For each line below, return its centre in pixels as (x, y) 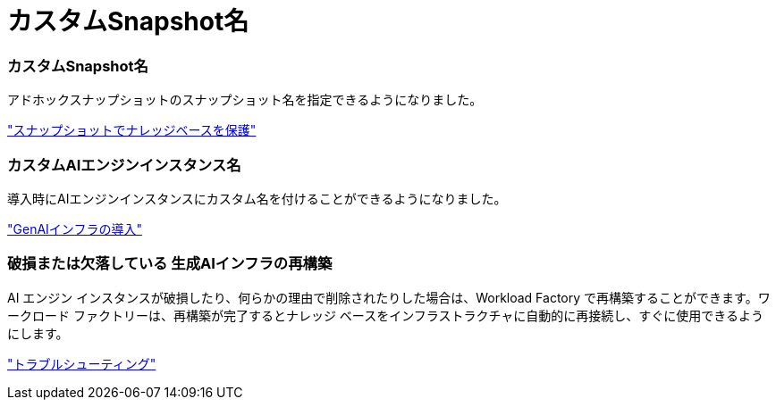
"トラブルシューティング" (82, 363)
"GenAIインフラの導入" (75, 228)
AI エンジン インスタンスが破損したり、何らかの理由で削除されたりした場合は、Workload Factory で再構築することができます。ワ (389, 297)
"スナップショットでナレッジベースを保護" (132, 130)
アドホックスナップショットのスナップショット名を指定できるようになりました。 (245, 100)
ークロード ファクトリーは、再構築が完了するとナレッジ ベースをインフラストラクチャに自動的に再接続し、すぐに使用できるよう (386, 315)
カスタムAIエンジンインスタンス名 (124, 165)
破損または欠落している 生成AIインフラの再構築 (170, 264)
